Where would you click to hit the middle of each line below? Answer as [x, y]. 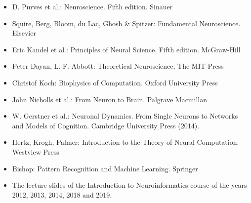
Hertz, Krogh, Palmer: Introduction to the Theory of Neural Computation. [125, 142]
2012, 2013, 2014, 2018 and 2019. [62, 194]
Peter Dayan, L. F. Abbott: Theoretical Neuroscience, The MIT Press [118, 66]
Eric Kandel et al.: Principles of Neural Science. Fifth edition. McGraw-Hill [126, 49]
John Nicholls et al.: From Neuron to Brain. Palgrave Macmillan [109, 99]
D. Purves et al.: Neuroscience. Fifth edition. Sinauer [92, 6]
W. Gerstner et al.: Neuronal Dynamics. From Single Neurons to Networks [125, 116]
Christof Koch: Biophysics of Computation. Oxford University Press [115, 82]
